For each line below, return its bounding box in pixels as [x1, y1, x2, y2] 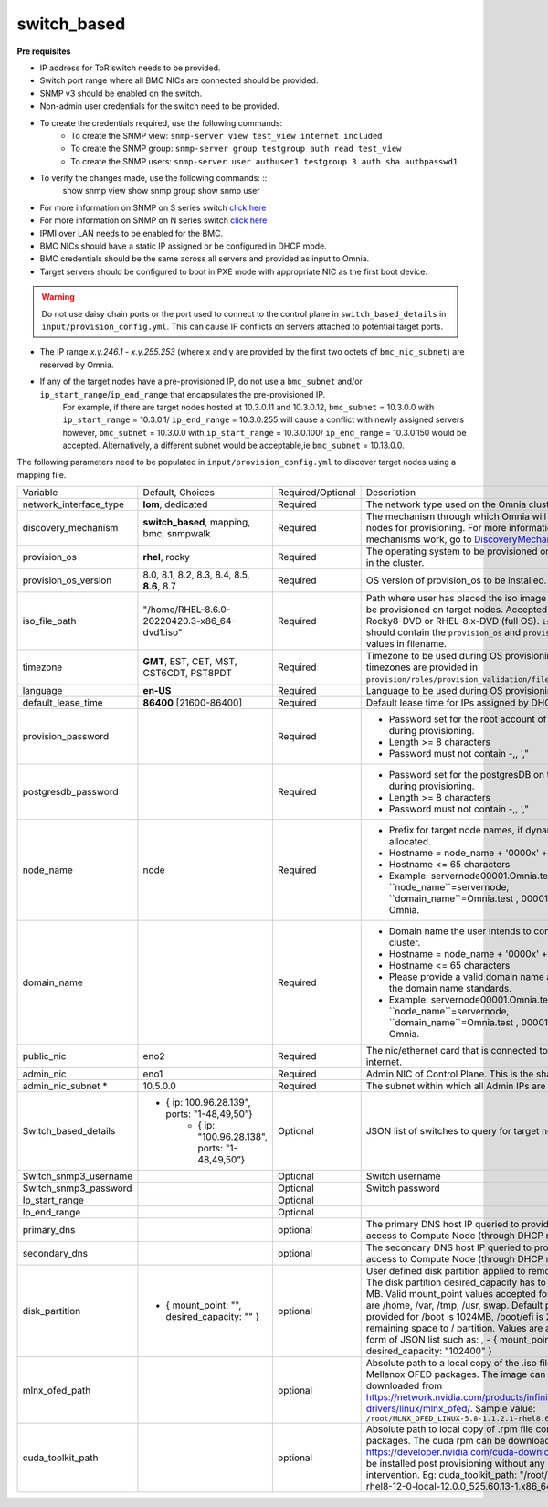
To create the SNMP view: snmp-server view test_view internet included [70, 130, 383, 141]
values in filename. [365, 638, 448, 651]
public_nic [22, 1050, 67, 1063]
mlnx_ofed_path [22, 1384, 91, 1396]
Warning [41, 292, 75, 302]
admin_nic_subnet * [22, 1079, 108, 1092]
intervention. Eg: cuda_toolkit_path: [365, 1469, 518, 1481]
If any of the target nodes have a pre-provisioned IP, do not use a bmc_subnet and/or [39, 376, 363, 387]
